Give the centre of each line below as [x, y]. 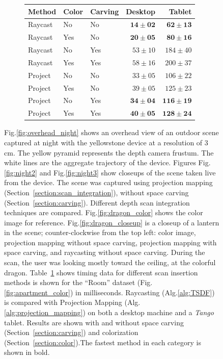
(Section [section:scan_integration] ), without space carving [96, 192]
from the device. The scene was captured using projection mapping [108, 182]
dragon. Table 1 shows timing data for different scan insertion [101, 272]
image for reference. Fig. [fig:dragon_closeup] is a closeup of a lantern [112, 222]
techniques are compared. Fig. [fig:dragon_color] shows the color [104, 212]
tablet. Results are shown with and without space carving [94, 322]
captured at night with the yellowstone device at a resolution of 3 [106, 142]
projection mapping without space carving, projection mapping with [110, 242]
